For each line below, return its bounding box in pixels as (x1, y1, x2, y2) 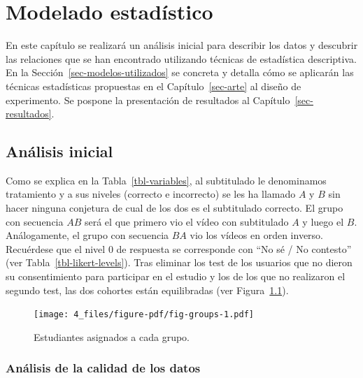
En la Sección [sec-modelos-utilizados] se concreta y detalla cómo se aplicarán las (6, 65, 354, 80)
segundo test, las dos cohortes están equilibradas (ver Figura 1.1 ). (6, 282, 289, 297)
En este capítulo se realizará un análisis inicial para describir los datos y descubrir (6, 38, 358, 52)
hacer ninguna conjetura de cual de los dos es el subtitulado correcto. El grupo (6, 201, 343, 215)
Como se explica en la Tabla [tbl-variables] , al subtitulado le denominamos (6, 173, 327, 187)
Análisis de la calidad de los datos (6, 359, 201, 377)
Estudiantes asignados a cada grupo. (34, 329, 190, 344)
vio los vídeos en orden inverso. (190, 228, 323, 242)
